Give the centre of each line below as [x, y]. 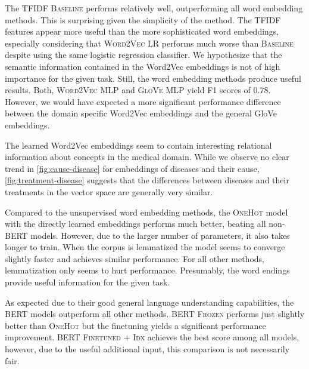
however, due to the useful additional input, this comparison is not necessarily [147, 349]
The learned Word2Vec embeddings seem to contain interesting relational [138, 145]
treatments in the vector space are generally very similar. [109, 191]
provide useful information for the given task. [88, 282]
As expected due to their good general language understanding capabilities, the [149, 302]
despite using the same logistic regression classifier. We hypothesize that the [143, 55]
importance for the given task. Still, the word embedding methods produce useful [153, 78]
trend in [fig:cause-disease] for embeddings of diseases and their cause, [132, 168]
